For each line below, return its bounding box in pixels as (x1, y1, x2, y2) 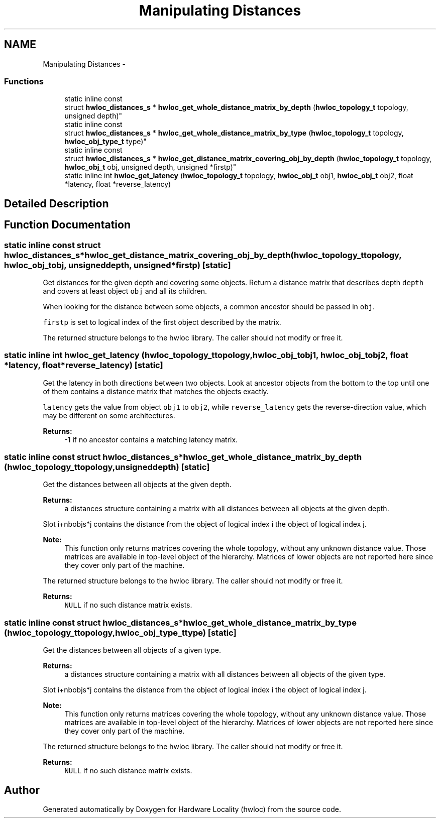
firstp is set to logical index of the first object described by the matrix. (43, 317, 281, 326)
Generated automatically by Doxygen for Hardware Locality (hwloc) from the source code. (43, 805, 341, 814)
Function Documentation (4, 218, 131, 231)
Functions (4, 76, 44, 86)
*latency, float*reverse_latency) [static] (4, 360, 163, 371)
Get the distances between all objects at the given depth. (43, 480, 232, 489)
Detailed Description (4, 197, 109, 210)
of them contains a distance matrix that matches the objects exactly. (43, 387, 269, 396)
